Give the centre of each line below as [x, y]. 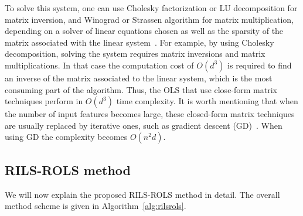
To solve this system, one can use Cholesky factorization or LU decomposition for [151, 8]
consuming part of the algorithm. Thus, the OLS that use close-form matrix [141, 89]
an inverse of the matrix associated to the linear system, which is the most [139, 78]
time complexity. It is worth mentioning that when [207, 101]
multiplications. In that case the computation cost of [99, 65]
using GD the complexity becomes [66, 137]
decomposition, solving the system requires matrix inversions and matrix [135, 54]
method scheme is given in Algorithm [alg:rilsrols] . [96, 206]
